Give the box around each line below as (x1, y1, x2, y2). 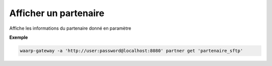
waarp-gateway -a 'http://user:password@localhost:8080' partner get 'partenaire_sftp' (20, 48, 243, 53)
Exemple (9, 34, 28, 40)
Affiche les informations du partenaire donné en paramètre (9, 25, 131, 31)
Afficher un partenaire (9, 8, 105, 19)
